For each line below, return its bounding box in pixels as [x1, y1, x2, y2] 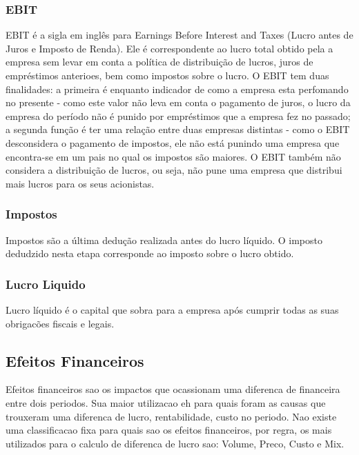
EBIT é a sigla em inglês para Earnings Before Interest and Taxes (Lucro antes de [6, 28, 353, 42]
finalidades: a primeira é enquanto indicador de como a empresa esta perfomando [6, 81, 349, 96]
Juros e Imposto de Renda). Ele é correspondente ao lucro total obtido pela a [6, 41, 333, 55]
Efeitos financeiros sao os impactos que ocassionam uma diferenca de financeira [6, 382, 340, 396]
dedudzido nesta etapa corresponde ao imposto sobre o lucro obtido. [6, 246, 294, 261]
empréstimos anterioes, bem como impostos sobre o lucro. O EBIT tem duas [6, 68, 329, 82]
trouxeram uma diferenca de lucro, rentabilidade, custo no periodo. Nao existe [6, 409, 337, 423]
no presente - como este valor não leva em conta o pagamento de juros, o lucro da [6, 95, 351, 110]
